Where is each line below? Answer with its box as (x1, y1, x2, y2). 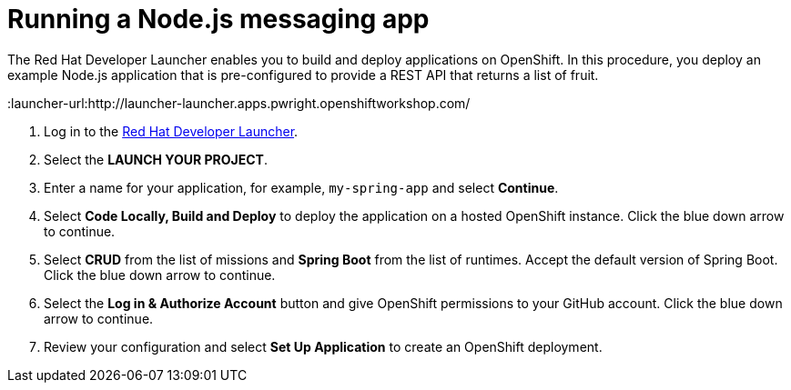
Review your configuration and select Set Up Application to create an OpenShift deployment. (44, 338, 603, 355)
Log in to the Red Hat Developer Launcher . (44, 123, 299, 139)
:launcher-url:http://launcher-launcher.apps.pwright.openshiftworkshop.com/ (7, 95, 471, 111)
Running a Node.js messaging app (7, 4, 430, 35)
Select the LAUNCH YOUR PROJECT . (44, 151, 268, 167)
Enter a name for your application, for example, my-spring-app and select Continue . (44, 179, 559, 195)
